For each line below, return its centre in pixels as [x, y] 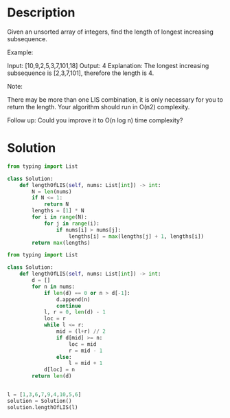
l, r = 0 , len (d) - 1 [75, 312]
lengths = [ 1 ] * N [58, 211]
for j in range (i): [71, 223]
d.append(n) [73, 299]
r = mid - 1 [85, 351]
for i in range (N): [60, 217]
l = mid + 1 [85, 363]
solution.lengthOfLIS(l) [43, 407]
